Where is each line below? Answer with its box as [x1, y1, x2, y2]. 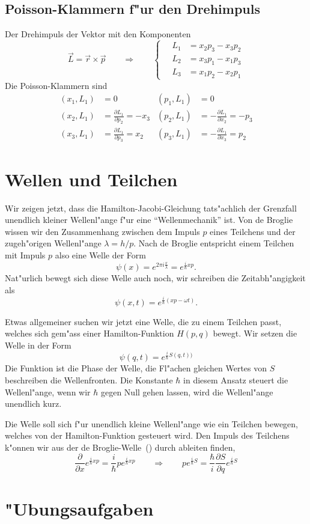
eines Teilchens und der [210, 225, 296, 237]
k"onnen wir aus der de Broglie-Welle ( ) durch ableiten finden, [5, 440, 236, 453]
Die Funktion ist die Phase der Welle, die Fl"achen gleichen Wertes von [5, 362, 267, 374]
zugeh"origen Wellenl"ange [5, 237, 102, 249]
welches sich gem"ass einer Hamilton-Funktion [5, 327, 174, 340]
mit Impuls [5, 248, 46, 261]
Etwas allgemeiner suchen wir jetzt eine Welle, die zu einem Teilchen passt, [5, 315, 282, 327]
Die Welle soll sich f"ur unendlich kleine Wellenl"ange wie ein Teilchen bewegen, [5, 417, 299, 430]
